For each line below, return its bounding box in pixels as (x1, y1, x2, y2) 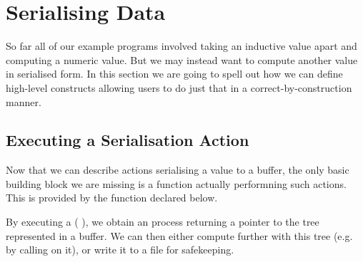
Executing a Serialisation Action (6, 129, 249, 151)
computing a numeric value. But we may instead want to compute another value (6, 52, 358, 67)
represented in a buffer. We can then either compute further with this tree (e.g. (6, 228, 353, 243)
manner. (6, 94, 41, 109)
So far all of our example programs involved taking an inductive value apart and (6, 38, 357, 53)
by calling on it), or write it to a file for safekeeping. (6, 242, 234, 257)
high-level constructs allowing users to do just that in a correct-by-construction (6, 80, 352, 95)
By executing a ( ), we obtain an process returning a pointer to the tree (6, 214, 319, 229)
